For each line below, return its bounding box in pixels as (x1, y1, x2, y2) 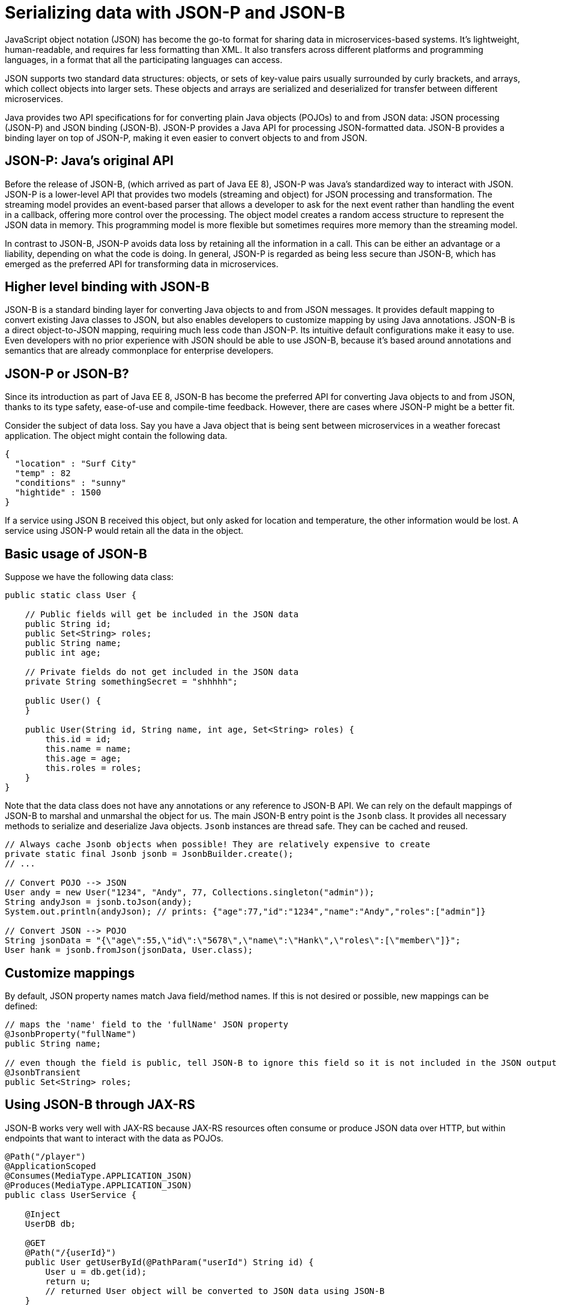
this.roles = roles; (45, 763, 142, 773)
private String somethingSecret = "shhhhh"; (25, 677, 238, 687)
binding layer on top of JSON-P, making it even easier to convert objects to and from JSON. (5, 132, 368, 143)
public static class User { (5, 590, 137, 600)
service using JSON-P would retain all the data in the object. (5, 525, 243, 536)
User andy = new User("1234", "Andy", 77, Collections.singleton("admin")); (5, 887, 375, 898)
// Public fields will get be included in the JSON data (25, 609, 299, 620)
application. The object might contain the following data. (5, 431, 228, 441)
